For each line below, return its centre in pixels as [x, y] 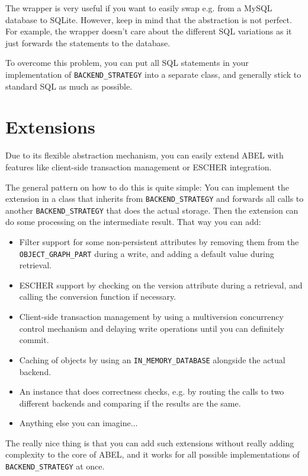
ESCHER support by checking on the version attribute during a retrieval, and [161, 285]
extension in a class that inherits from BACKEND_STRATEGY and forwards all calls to [155, 199]
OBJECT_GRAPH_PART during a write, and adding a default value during [147, 253]
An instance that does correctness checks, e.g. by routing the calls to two [152, 391]
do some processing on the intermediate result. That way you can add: [133, 222]
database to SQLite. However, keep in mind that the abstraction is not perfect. [149, 19]
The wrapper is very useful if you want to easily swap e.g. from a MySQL [139, 8]
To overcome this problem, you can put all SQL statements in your [127, 63]
